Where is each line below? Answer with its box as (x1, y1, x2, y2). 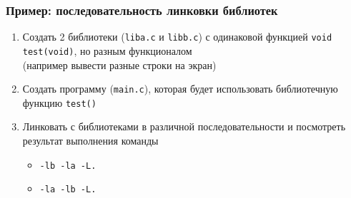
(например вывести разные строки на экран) (22, 57, 217, 72)
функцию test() (22, 95, 97, 110)
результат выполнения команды (22, 133, 159, 148)
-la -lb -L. (39, 184, 97, 195)
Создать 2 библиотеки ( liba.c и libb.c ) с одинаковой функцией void (22, 29, 332, 44)
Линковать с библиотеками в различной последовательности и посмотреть (22, 119, 346, 134)
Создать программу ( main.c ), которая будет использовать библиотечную (22, 81, 338, 96)
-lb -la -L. (39, 160, 97, 171)
